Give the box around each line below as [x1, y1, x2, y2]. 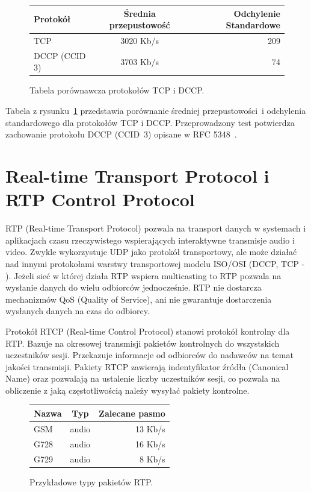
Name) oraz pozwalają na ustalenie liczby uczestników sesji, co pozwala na [5, 372, 280, 385]
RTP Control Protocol [5, 187, 195, 212]
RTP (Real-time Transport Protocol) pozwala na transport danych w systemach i [5, 222, 306, 235]
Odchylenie [233, 7, 280, 19]
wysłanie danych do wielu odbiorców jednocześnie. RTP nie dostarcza [5, 281, 262, 294]
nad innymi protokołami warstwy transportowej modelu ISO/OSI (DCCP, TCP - [5, 257, 305, 270]
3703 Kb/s [120, 55, 159, 68]
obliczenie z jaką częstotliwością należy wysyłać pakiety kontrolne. [5, 383, 250, 396]
